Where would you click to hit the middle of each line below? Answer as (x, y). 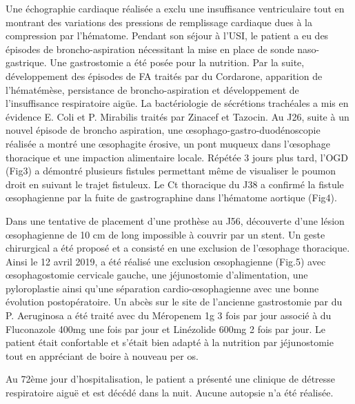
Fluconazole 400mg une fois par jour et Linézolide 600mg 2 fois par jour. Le (166, 329)
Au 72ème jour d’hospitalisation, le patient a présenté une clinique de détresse (171, 379)
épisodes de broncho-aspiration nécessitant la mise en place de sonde (150, 49)
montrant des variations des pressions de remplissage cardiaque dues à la (159, 22)
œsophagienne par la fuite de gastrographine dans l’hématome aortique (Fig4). (171, 198)
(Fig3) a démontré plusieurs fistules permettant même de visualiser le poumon (171, 171)
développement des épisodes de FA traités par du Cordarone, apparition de (164, 75)
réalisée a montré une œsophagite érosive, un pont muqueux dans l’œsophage (168, 143)
